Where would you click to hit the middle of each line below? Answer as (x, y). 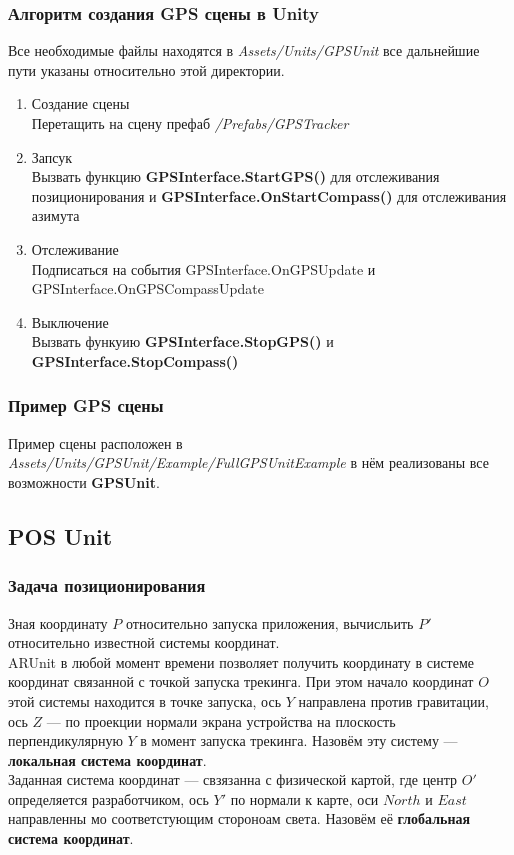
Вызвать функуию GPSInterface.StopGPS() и (182, 341)
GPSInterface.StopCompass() (135, 360)
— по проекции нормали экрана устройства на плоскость (221, 720)
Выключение (70, 321)
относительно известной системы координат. (144, 642)
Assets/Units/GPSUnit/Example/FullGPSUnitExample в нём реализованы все (248, 462)
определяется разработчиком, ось (108, 798)
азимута (55, 215)
